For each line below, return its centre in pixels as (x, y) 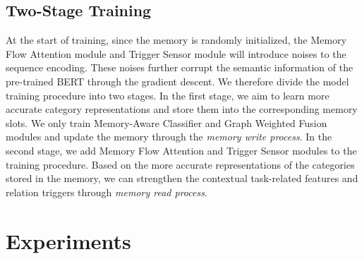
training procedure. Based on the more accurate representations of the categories (180, 164)
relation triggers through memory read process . (107, 192)
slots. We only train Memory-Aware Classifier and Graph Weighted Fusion (166, 122)
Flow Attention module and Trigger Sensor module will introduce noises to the (176, 53)
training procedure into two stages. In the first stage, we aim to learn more (168, 95)
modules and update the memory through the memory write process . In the (169, 137)
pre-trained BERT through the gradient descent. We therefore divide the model (177, 81)
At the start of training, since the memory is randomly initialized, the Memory (176, 40)
